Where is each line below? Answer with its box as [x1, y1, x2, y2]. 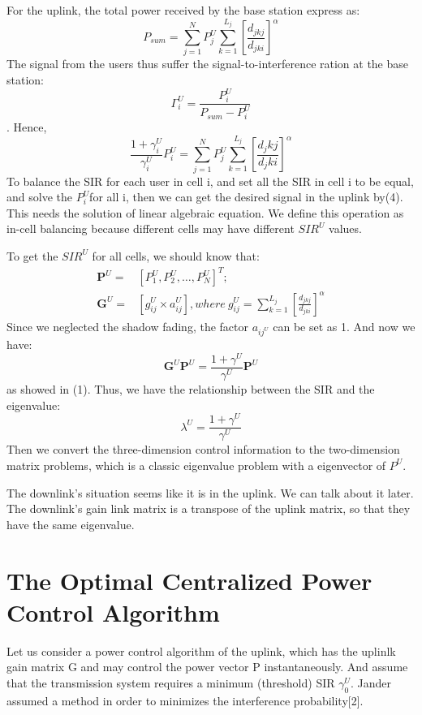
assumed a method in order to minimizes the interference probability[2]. [6, 691, 364, 709]
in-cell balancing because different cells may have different [6, 220, 295, 237]
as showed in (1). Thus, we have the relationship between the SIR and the [6, 381, 375, 398]
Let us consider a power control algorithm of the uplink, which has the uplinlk [6, 642, 396, 659]
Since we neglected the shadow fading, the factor [6, 317, 248, 334]
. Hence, [6, 118, 47, 136]
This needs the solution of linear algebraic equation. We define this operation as [6, 204, 404, 221]
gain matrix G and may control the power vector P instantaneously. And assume [6, 658, 408, 675]
